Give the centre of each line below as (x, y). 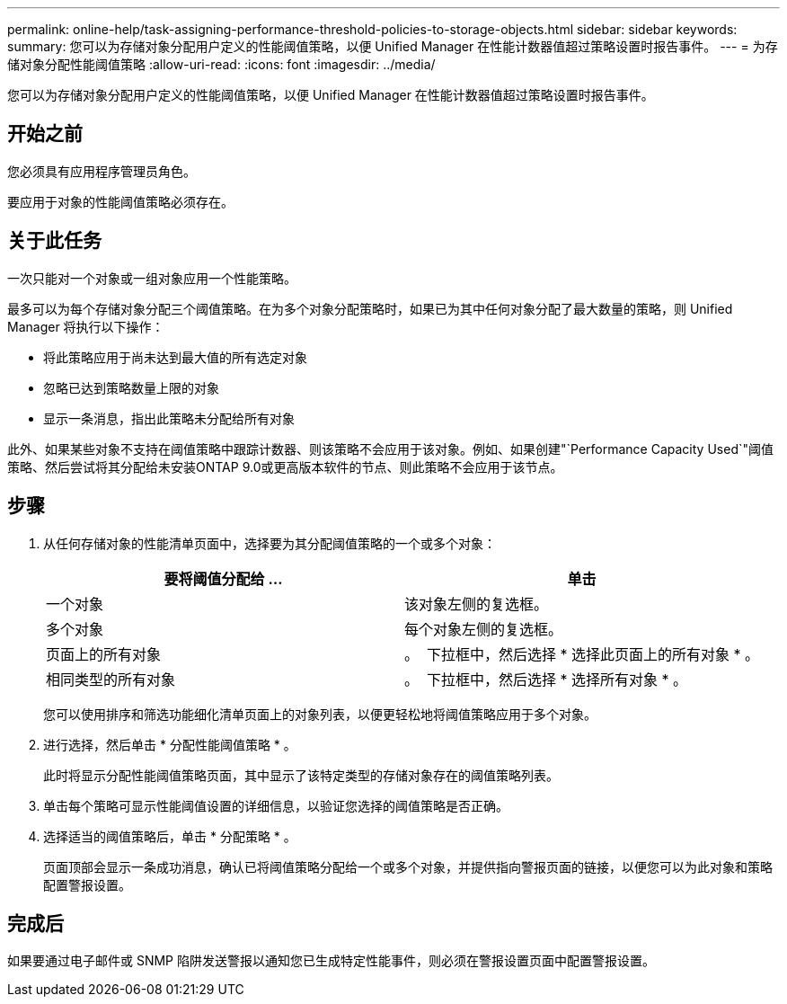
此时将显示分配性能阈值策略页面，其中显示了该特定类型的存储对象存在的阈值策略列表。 (301, 775)
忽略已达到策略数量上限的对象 (131, 387)
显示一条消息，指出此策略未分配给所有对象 (169, 418)
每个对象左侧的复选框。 (484, 629)
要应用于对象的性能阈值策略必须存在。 (120, 201)
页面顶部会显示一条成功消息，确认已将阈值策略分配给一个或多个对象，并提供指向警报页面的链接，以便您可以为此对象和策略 (408, 866)
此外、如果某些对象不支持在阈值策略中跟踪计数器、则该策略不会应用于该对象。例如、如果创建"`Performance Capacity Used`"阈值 (390, 449)
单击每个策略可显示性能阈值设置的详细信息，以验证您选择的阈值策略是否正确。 (276, 805)
